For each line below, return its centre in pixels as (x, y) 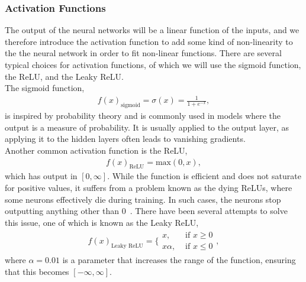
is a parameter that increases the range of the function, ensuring (179, 260)
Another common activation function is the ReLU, (96, 150)
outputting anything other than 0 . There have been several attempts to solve (146, 211)
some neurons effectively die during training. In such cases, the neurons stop (143, 199)
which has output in (41, 176)
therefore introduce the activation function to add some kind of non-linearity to (149, 41)
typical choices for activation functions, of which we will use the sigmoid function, (153, 64)
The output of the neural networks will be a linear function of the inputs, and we (152, 30)
